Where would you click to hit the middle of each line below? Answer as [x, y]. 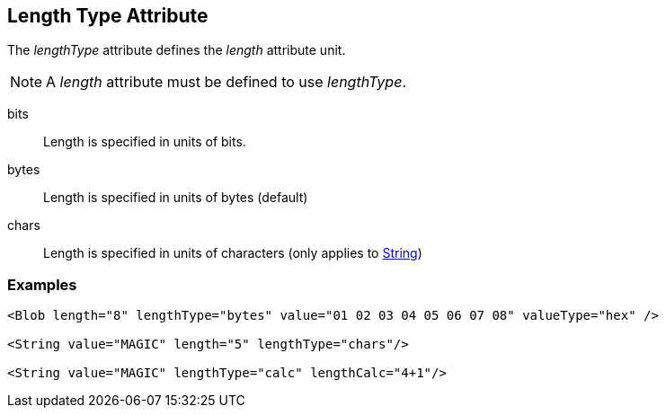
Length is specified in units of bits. [145, 142]
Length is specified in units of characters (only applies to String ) [233, 253]
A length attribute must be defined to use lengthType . [226, 82]
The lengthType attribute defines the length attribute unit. [177, 50]
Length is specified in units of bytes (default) [176, 198]
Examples [42, 284]
